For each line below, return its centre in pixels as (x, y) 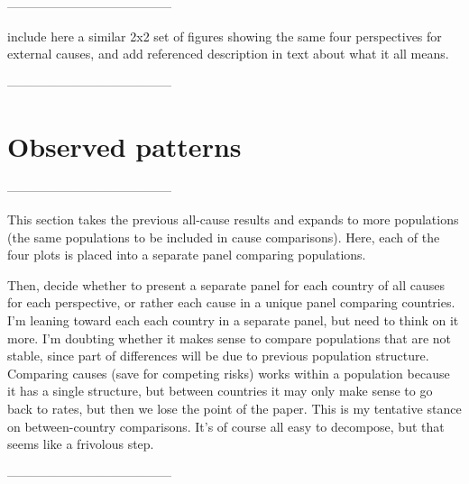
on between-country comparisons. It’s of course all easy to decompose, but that (226, 426)
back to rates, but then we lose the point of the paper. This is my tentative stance (234, 409)
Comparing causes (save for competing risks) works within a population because (229, 373)
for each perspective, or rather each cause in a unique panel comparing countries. (231, 302)
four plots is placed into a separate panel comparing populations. (187, 255)
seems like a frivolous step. (81, 444)
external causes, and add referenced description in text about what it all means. (228, 54)
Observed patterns (124, 146)
